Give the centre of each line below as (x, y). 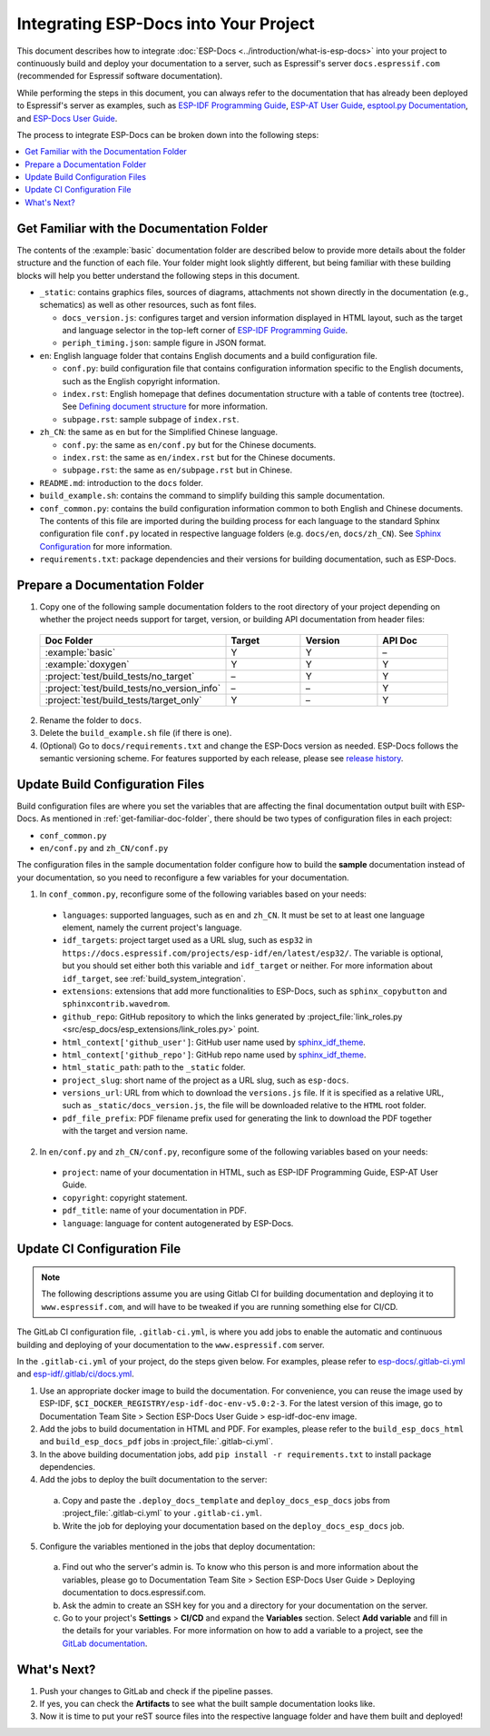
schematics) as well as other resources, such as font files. (148, 305)
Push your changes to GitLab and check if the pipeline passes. (157, 1691)
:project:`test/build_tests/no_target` (120, 676)
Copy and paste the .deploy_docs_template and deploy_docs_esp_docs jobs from (226, 1500)
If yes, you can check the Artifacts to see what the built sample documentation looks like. (207, 1704)
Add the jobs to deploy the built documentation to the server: (153, 1480)
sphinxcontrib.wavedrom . (116, 1004)
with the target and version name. (125, 1131)
